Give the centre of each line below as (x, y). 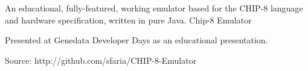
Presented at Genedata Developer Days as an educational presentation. (136, 40)
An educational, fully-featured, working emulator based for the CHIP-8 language (154, 8)
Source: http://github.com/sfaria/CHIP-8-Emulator (101, 60)
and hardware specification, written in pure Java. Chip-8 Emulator (128, 20)
